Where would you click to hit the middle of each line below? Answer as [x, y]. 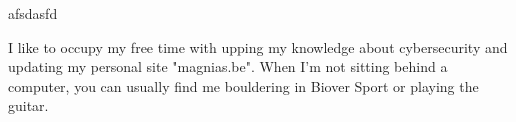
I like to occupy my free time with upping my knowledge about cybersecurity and [258, 46]
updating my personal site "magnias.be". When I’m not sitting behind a [228, 66]
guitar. [28, 105]
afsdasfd [33, 13]
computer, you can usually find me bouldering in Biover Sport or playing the [243, 85]
